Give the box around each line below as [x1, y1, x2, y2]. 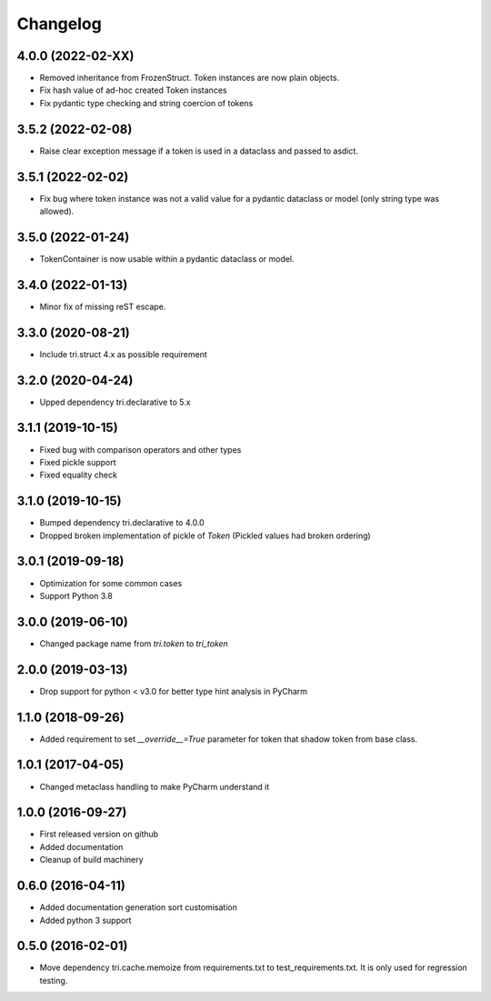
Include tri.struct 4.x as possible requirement [39, 348, 208, 359]
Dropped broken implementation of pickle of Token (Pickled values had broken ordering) [39, 530, 372, 541]
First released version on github [39, 828, 159, 840]
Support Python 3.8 [39, 590, 113, 601]
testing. [39, 975, 68, 986]
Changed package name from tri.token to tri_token [39, 637, 229, 649]
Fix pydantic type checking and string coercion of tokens [39, 97, 254, 108]
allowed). [39, 205, 75, 217]
